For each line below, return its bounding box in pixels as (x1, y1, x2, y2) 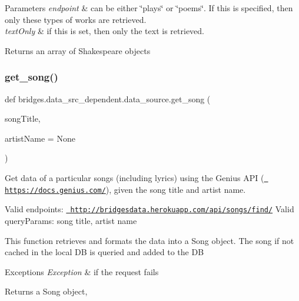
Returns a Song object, (5, 285, 88, 297)
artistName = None (5, 132, 75, 144)
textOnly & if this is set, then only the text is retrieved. (5, 25, 204, 37)
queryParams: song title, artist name (5, 214, 137, 226)
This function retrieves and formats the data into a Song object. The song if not (5, 234, 294, 246)
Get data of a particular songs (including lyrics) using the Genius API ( (5, 171, 264, 183)
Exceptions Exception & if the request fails (5, 265, 159, 277)
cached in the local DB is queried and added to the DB (5, 246, 204, 258)
